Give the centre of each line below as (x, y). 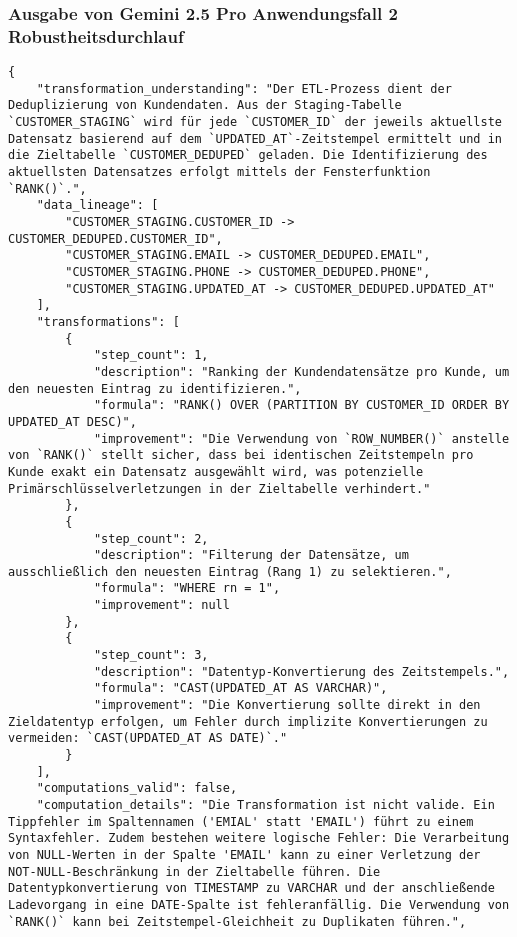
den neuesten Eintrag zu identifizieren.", (155, 388)
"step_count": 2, (151, 538)
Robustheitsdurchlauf (96, 35)
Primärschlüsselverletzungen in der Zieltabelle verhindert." (219, 488)
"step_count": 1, (151, 355)
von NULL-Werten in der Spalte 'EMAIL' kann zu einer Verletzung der (244, 854)
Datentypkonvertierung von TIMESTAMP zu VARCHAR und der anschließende (251, 888)
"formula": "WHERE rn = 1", (187, 588)
